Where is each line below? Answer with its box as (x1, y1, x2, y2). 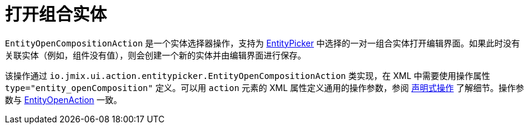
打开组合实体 (5, 4, 107, 25)
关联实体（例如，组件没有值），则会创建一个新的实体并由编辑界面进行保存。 (5, 49, 306, 60)
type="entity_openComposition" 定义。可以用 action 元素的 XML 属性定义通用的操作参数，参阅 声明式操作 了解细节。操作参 (5, 82, 524, 93)
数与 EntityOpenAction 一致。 (5, 94, 122, 105)
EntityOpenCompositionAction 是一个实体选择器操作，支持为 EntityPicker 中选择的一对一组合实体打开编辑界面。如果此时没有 (5, 37, 520, 48)
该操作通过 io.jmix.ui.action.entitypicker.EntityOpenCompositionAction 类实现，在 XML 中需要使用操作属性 (5, 70, 490, 81)
